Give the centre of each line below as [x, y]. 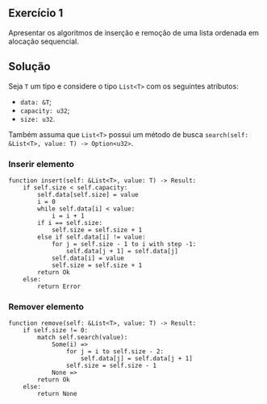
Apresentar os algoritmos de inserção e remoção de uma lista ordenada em [134, 32]
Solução [29, 67]
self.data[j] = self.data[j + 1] [137, 359]
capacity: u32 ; [45, 110]
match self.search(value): [83, 338]
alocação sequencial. [44, 41]
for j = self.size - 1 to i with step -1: [124, 244]
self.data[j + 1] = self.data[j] [122, 251]
